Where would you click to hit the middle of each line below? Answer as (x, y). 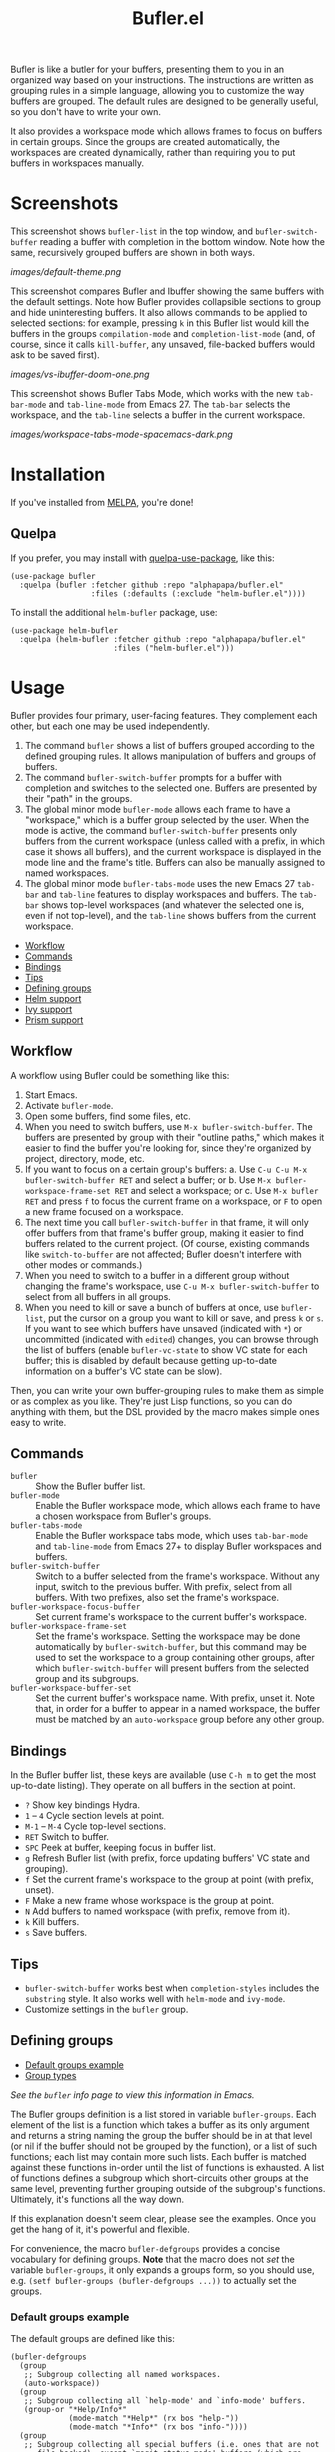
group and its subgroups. (87, 1679)
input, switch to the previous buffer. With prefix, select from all (164, 1587)
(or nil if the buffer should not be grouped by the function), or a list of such (164, 2146)
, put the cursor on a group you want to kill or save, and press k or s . (183, 1318)
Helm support (53, 998)
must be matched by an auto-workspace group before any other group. (180, 1719)
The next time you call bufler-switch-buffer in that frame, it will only (167, 1222)
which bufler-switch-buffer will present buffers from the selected (172, 1668)
